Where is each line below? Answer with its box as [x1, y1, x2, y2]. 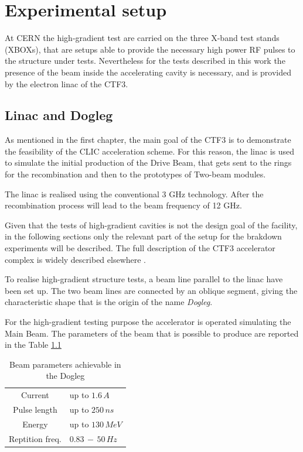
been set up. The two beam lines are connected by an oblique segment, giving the [5, 284, 298, 296]
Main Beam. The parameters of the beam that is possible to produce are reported [5, 327, 299, 339]
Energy [22, 417, 48, 430]
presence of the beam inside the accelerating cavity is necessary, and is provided [5, 66, 292, 78]
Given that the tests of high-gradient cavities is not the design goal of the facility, [5, 218, 298, 231]
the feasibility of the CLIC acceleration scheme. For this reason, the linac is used [5, 145, 295, 157]
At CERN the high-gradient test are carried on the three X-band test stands [5, 32, 280, 44]
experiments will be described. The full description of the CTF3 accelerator [5, 242, 275, 254]
